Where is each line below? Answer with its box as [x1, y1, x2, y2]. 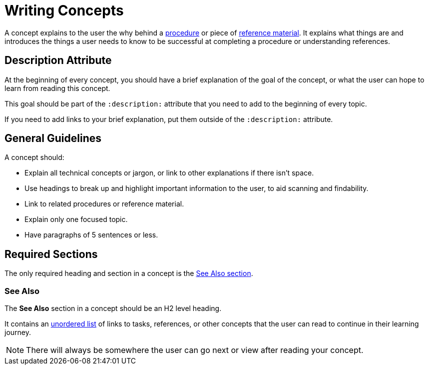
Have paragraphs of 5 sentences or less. [24, 230, 158, 239]
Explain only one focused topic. [24, 215, 128, 224]
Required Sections [4, 247, 98, 260]
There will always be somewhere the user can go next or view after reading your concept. [26, 345, 364, 355]
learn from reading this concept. [4, 83, 110, 92]
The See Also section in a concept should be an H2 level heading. [4, 304, 222, 313]
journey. [4, 328, 31, 337]
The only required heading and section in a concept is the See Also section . [4, 269, 253, 278]
